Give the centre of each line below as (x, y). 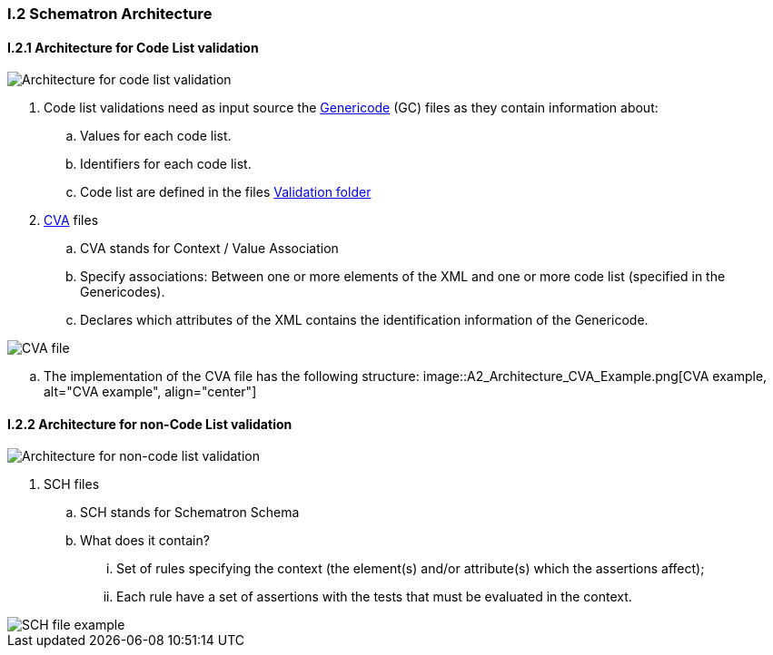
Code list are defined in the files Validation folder (226, 192)
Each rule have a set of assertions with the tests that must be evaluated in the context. (374, 597)
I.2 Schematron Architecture (110, 14)
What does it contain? (145, 541)
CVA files (71, 220)
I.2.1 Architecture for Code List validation (133, 47)
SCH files (72, 484)
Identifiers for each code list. (166, 164)
